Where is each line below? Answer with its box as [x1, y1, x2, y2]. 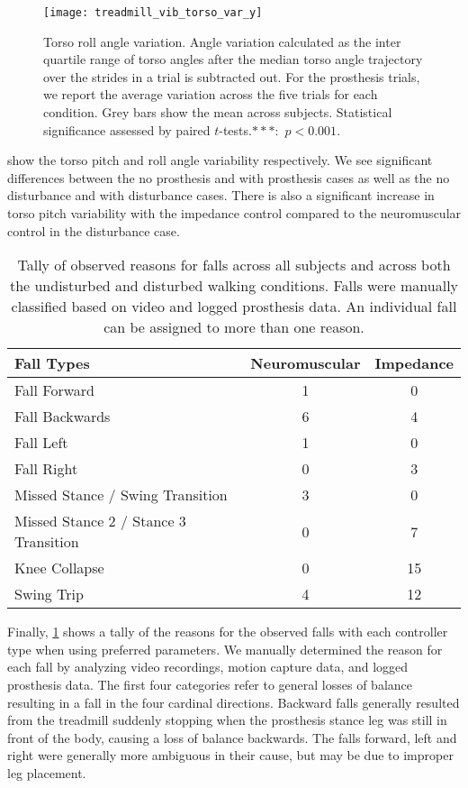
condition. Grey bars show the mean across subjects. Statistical [43, 103, 392, 122]
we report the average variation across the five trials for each [43, 85, 378, 104]
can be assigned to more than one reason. [103, 316, 364, 338]
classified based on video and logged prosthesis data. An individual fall [11, 296, 457, 317]
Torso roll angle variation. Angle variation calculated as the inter [43, 32, 401, 50]
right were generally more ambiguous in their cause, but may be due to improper [7, 746, 454, 765]
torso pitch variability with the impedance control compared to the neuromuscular [7, 204, 462, 222]
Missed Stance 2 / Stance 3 [14, 510, 186, 532]
